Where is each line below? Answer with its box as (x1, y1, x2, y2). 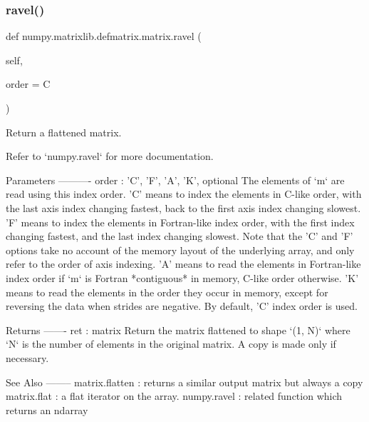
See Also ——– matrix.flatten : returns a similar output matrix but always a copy (6, 374, 363, 389)
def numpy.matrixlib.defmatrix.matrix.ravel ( (6, 29, 202, 44)
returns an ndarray (6, 402, 88, 417)
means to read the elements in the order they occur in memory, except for (6, 284, 328, 299)
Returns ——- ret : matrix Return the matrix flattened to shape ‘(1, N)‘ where (6, 322, 350, 337)
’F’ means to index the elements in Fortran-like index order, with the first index (6, 214, 355, 229)
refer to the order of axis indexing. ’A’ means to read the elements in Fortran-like (6, 256, 361, 271)
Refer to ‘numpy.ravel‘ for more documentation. (6, 149, 214, 164)
